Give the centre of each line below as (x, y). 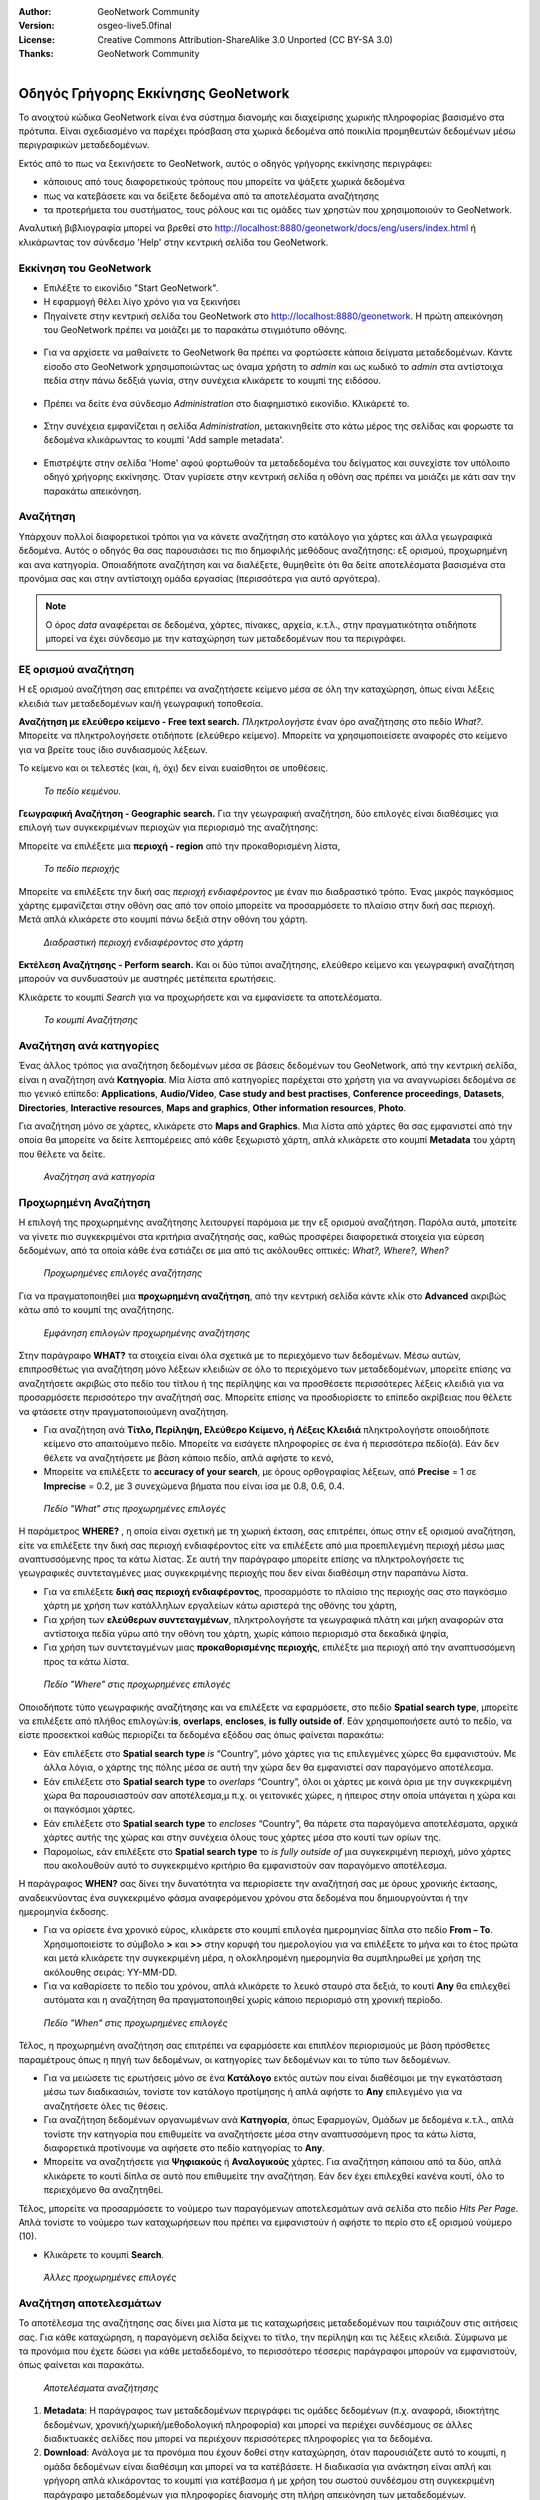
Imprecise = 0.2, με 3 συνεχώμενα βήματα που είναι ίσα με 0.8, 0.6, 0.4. (194, 1486)
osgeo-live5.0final (134, 26)
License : (36, 39)
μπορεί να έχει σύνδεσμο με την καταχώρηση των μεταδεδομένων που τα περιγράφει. (226, 639)
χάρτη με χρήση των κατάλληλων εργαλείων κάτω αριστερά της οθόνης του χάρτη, (220, 1606)
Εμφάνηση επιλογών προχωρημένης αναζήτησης (146, 1332)
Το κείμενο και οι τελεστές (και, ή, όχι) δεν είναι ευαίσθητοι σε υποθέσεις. (173, 768)
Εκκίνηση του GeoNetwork (85, 268)
